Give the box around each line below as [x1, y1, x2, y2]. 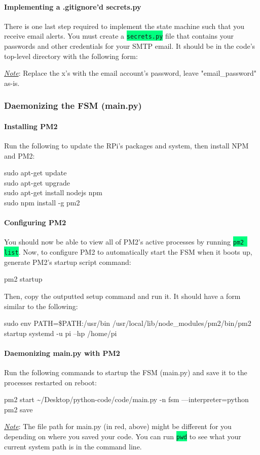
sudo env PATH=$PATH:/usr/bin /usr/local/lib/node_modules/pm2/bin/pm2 [4, 318, 251, 328]
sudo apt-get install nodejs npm [4, 187, 102, 198]
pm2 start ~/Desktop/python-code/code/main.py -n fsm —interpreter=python [4, 394, 249, 405]
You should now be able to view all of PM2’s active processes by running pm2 [4, 236, 244, 247]
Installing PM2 [4, 120, 58, 131]
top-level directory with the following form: [4, 50, 138, 61]
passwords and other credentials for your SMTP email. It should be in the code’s [4, 41, 255, 51]
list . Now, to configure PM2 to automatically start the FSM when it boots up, [4, 247, 252, 257]
